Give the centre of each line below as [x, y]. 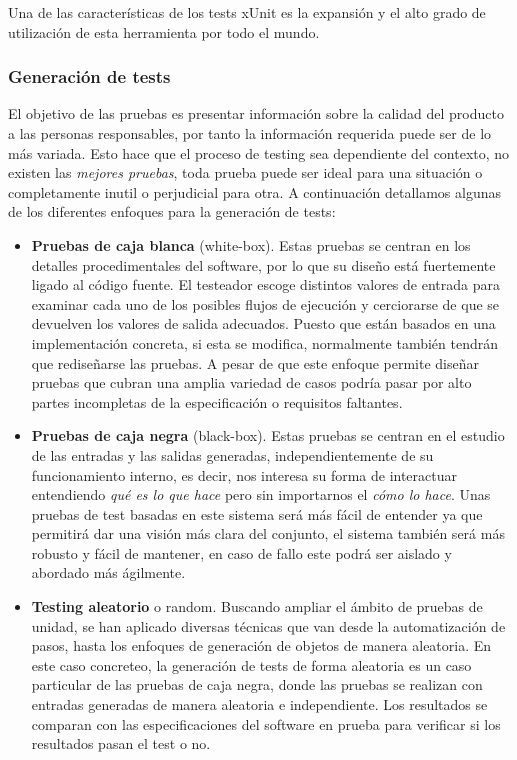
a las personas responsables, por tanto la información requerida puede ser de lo [250, 133]
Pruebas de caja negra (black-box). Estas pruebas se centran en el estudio [268, 435]
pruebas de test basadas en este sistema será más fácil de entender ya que [257, 513]
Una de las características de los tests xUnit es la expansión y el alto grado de [247, 12]
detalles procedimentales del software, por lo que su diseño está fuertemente [263, 264]
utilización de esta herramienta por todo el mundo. [164, 31]
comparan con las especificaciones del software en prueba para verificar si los [266, 723]
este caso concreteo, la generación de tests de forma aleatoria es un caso [251, 664]
